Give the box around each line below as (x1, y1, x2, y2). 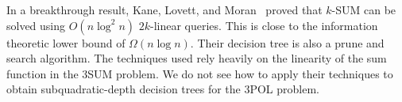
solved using (6, 17, 66, 33)
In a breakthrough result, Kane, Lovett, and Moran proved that (6, 2, 323, 17)
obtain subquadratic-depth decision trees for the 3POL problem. (6, 81, 319, 97)
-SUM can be (331, 2, 396, 17)
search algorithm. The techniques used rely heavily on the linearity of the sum (6, 50, 387, 66)
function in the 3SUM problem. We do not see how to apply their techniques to (6, 65, 393, 81)
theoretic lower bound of (6, 34, 126, 51)
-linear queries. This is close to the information (150, 17, 378, 33)
